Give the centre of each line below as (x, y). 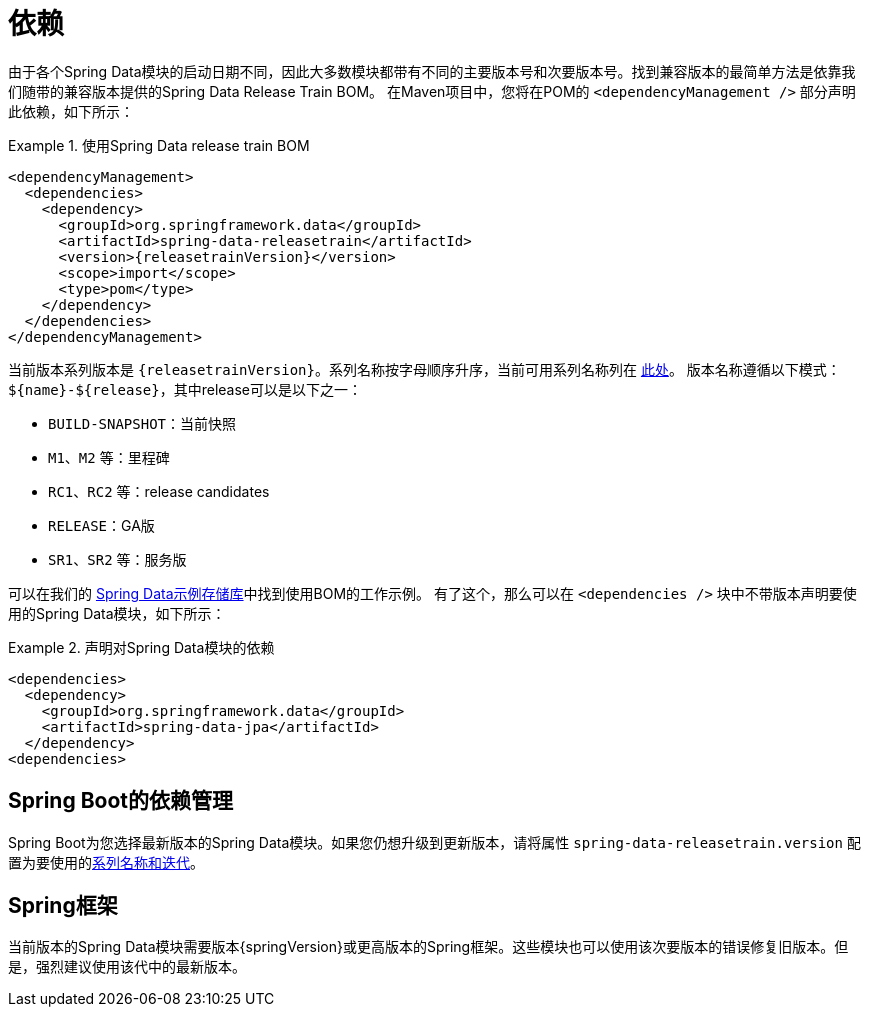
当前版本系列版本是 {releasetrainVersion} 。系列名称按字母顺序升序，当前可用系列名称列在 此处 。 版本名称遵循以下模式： (424, 369)
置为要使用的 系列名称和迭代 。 (106, 862)
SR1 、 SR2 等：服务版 (117, 559)
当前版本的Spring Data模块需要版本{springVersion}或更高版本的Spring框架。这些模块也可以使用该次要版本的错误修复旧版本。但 (428, 947)
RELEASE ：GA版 (101, 525)
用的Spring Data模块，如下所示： (117, 613)
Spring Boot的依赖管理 (120, 801)
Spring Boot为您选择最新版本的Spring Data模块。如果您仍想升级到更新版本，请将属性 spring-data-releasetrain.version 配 (434, 842)
